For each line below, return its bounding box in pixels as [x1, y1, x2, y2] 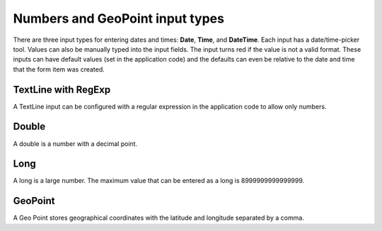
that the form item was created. [13, 64, 105, 74]
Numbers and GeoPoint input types [13, 11, 224, 26]
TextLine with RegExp [13, 84, 111, 96]
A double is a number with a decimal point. [13, 139, 138, 148]
